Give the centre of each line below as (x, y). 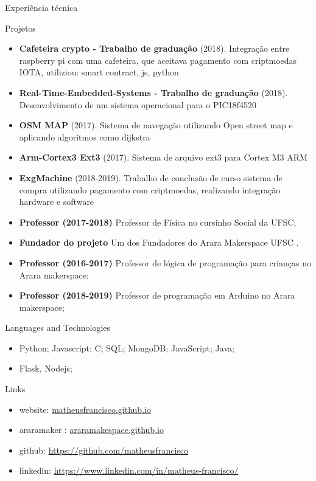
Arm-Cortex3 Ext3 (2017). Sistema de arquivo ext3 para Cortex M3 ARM (163, 157)
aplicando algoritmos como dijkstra (85, 137)
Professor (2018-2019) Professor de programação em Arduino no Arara (157, 295)
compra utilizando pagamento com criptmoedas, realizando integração (150, 189)
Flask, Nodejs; (46, 368)
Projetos (20, 28)
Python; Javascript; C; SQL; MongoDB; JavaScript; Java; (127, 348)
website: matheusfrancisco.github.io (85, 409)
